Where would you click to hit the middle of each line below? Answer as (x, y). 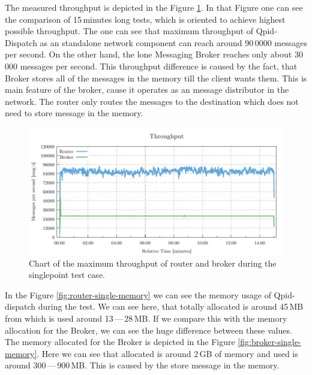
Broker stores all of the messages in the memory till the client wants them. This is (156, 78)
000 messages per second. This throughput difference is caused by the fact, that (151, 66)
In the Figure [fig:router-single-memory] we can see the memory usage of (138, 294)
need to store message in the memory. (74, 113)
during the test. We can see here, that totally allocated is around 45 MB (171, 306)
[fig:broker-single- (269, 342)
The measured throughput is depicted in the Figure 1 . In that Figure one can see (154, 7)
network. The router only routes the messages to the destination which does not (152, 101)
